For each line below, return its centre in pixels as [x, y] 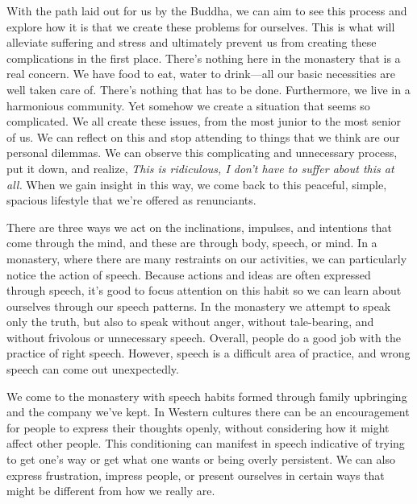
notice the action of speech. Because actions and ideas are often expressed [189, 274]
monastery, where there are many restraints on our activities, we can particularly [207, 258]
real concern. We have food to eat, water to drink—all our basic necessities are [201, 74]
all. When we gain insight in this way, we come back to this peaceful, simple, [197, 184]
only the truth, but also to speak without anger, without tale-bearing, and [190, 322]
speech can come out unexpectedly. [93, 369]
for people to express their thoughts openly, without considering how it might [198, 427]
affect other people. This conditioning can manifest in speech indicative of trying [206, 443]
